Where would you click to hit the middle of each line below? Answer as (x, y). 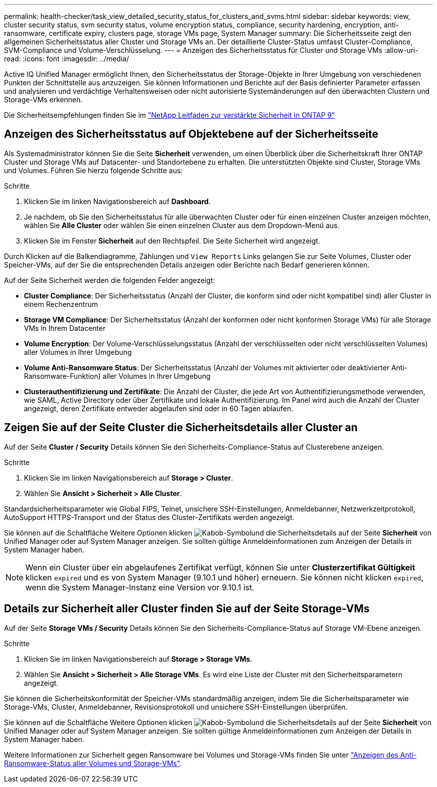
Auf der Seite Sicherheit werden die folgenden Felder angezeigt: (109, 280)
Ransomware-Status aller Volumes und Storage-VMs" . (93, 763)
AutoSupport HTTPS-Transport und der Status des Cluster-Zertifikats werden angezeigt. (149, 517)
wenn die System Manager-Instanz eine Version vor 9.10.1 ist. (140, 587)
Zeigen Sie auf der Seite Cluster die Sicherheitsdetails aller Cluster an (181, 428)
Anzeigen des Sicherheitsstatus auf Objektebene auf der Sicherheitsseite (191, 134)
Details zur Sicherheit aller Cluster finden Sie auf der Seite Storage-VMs (187, 609)
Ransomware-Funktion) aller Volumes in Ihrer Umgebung (117, 376)
